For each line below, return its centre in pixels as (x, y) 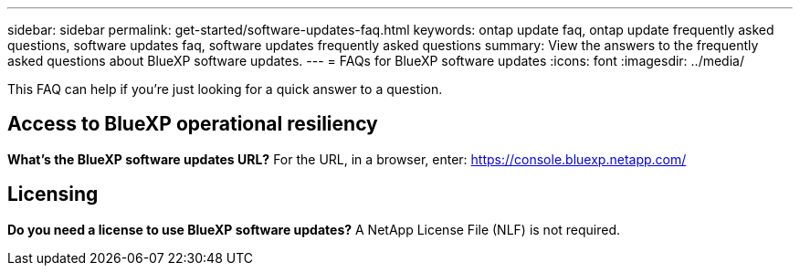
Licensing (53, 194)
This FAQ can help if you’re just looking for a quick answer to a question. (225, 89)
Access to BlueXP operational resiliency (193, 124)
